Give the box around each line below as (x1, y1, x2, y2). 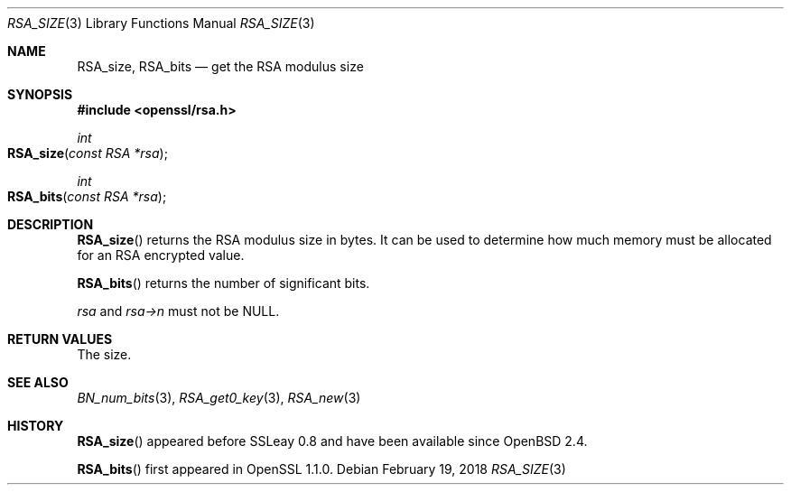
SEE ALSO (7, 375, 69, 390)
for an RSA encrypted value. (77, 247, 245, 263)
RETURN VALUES (7, 331, 113, 347)
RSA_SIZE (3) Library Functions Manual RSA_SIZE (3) (7, 15, 315, 31)
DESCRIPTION (7, 217, 94, 232)
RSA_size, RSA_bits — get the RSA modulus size (77, 59, 364, 74)
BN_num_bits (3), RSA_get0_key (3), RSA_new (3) (77, 390, 361, 405)
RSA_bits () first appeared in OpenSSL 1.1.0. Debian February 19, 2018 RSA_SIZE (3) (77, 461, 566, 477)
